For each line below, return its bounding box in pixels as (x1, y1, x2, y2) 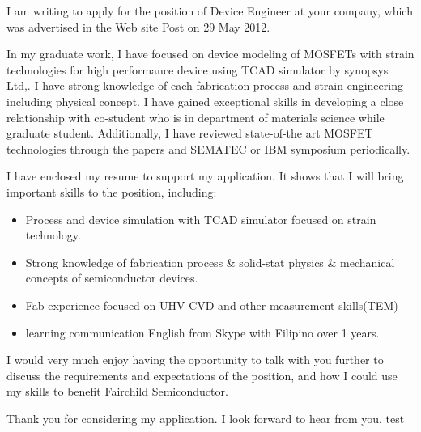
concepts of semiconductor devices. (25, 269, 198, 286)
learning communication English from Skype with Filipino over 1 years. (25, 324, 380, 341)
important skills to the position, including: (6, 183, 217, 200)
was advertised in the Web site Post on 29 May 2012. (6, 18, 270, 35)
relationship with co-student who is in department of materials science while (6, 108, 385, 125)
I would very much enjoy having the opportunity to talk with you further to (6, 351, 384, 368)
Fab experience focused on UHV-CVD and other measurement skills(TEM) (25, 296, 398, 313)
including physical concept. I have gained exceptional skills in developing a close (6, 92, 404, 109)
